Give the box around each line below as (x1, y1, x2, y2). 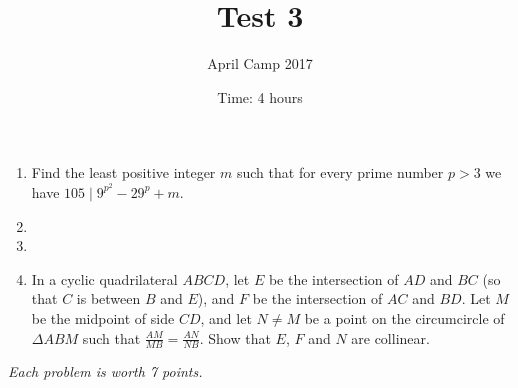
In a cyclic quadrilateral (31, 268, 178, 289)
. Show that (199, 327, 271, 348)
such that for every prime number (236, 162, 444, 183)
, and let (200, 307, 252, 328)
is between (76, 288, 141, 309)
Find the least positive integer (31, 162, 216, 183)
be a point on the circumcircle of (304, 307, 505, 328)
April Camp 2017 (207, 53, 313, 74)
